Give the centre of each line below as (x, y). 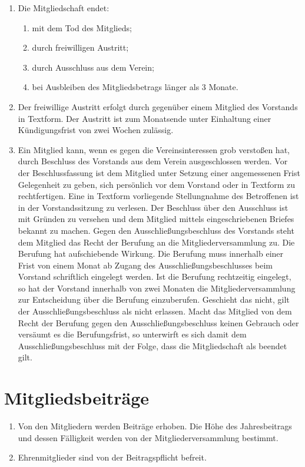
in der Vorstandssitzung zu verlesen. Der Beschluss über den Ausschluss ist (153, 207)
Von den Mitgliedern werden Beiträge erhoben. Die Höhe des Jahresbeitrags (155, 426)
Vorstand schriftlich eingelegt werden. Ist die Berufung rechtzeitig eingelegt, (155, 276)
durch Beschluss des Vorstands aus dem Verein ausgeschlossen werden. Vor (153, 161)
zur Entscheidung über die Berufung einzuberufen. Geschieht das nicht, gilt (154, 299)
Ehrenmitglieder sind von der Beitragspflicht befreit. (112, 457)
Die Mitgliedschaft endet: (64, 8)
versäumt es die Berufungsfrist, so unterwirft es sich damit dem (132, 334)
